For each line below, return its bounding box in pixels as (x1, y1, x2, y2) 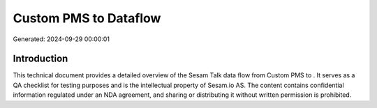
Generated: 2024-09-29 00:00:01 (13, 35, 110, 43)
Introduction (13, 53, 68, 65)
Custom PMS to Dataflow (13, 10, 161, 26)
